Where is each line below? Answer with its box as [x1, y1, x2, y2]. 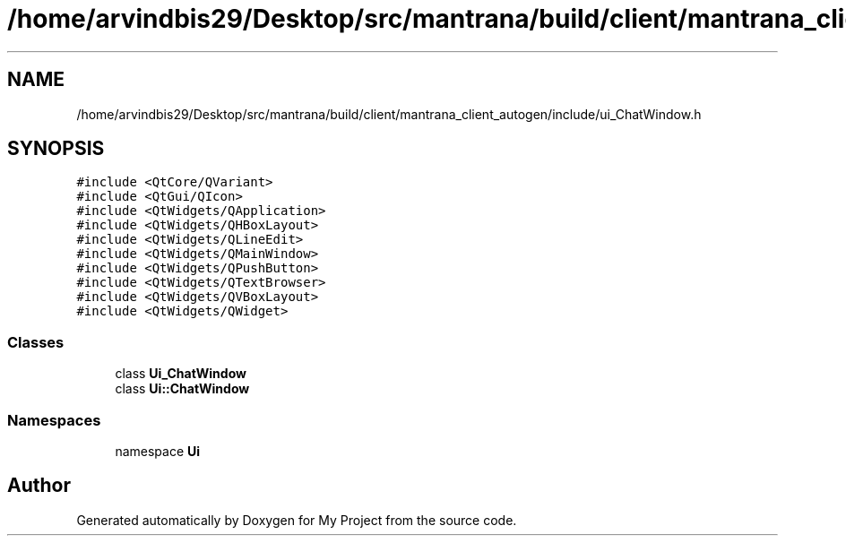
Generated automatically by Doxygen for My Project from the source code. [76, 512, 517, 528]
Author [7, 474, 71, 497]
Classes [7, 332, 65, 351]
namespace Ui [115, 443, 201, 459]
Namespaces [7, 410, 101, 429]
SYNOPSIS [7, 137, 105, 160]
